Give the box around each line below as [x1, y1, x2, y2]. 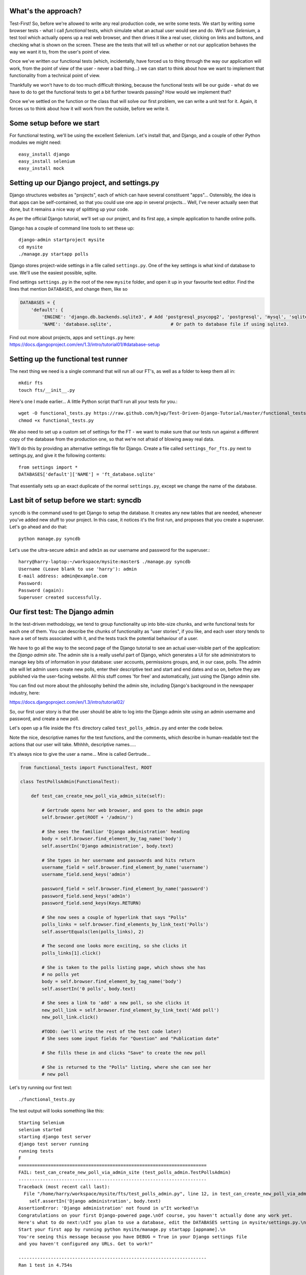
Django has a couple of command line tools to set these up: [9, 225, 135, 231]
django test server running [18, 1141, 89, 1147]
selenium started [18, 1127, 62, 1132]
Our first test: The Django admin [9, 607, 114, 617]
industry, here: [9, 690, 40, 696]
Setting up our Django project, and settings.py [9, 178, 160, 187]
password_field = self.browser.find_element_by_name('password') [41, 886, 209, 892]
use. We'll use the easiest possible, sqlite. [9, 269, 97, 275]
